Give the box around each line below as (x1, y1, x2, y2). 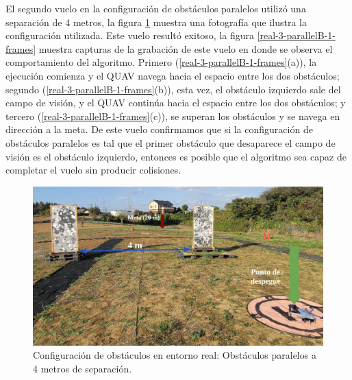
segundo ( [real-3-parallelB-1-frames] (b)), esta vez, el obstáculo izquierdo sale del (5, 82, 341, 96)
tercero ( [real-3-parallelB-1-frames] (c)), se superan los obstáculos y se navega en (5, 108, 340, 123)
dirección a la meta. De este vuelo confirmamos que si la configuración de (5, 122, 313, 136)
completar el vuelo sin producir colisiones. (5, 163, 181, 177)
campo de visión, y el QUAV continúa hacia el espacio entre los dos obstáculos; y (5, 95, 346, 110)
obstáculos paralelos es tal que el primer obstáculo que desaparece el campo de (5, 135, 336, 150)
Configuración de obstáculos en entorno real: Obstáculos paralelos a (33, 348, 316, 362)
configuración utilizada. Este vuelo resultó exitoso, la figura (5, 28, 255, 43)
